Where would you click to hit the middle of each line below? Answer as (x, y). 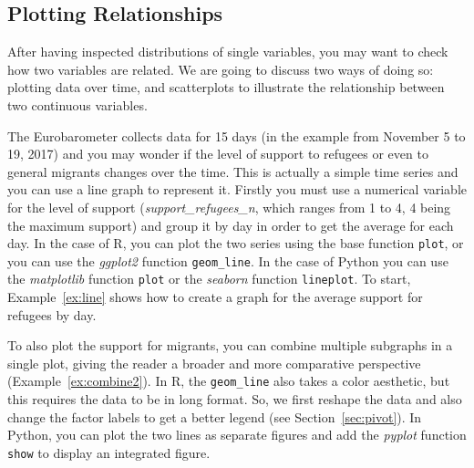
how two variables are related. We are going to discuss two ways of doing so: (221, 69)
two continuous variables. (77, 104)
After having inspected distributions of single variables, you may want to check (228, 52)
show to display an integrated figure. (109, 452)
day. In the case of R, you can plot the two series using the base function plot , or (236, 243)
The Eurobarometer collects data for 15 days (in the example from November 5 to (237, 135)
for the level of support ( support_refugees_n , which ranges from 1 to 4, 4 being (229, 207)
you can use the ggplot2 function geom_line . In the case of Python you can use (228, 260)
